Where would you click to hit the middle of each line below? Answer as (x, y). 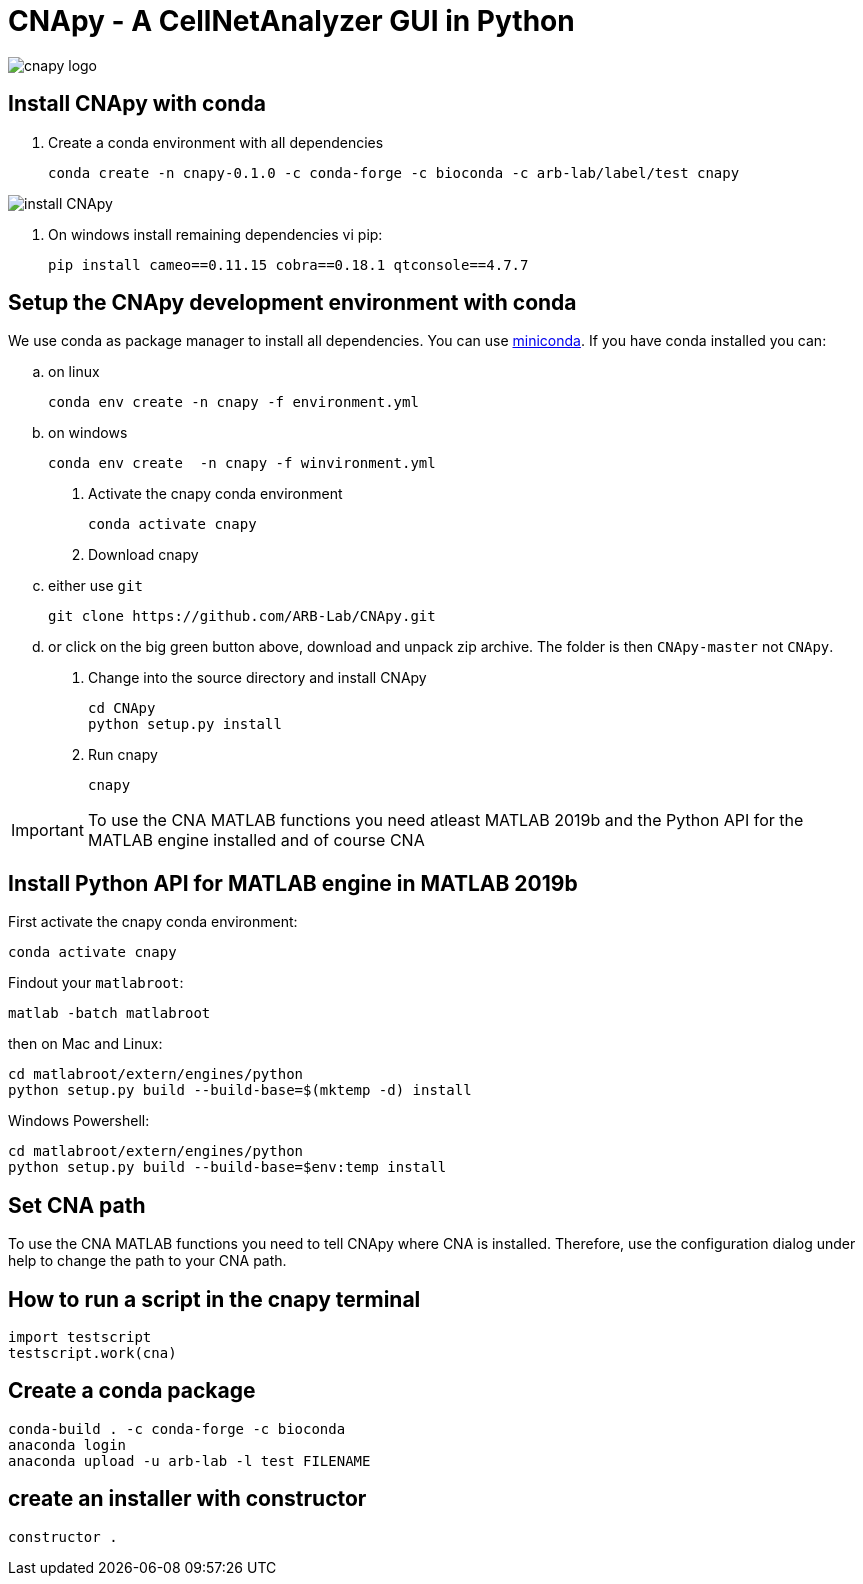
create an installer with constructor (187, 1499)
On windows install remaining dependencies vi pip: (215, 234)
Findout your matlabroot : (96, 983)
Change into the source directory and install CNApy (257, 678)
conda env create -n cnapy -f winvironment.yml (242, 463)
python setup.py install (185, 724)
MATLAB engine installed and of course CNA (256, 840)
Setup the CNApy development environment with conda (292, 303)
